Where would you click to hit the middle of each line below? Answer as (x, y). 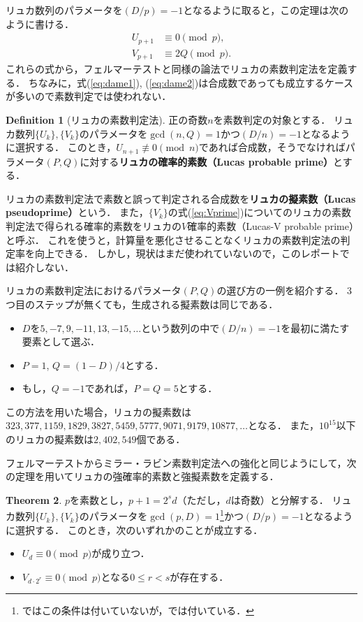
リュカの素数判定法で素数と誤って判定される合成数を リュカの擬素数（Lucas (181, 198)
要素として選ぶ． (61, 341)
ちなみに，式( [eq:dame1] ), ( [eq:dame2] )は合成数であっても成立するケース (191, 82)
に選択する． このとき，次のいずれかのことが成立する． (134, 529)
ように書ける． (40, 23)
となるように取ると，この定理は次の (266, 10)
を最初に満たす (315, 327)
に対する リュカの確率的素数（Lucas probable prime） (207, 161)
